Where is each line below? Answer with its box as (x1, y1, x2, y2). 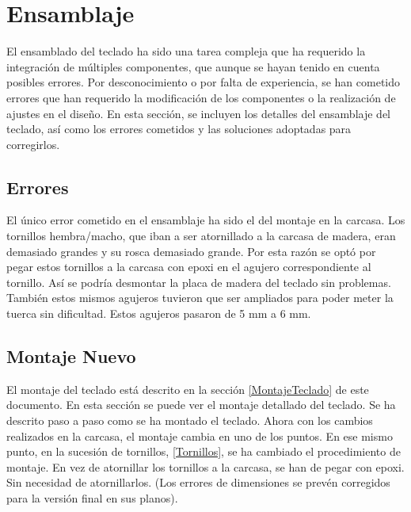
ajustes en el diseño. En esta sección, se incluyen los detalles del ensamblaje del (6, 105, 390, 121)
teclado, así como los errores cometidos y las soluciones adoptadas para (6, 120, 352, 137)
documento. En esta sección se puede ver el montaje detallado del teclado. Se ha (6, 396, 396, 413)
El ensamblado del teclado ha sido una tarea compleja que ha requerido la (6, 43, 366, 59)
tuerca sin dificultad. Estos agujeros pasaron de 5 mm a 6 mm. (6, 305, 311, 322)
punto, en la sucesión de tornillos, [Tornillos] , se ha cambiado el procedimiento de (6, 443, 401, 460)
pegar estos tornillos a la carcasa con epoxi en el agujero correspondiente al (6, 258, 371, 275)
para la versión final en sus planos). (6, 490, 178, 506)
